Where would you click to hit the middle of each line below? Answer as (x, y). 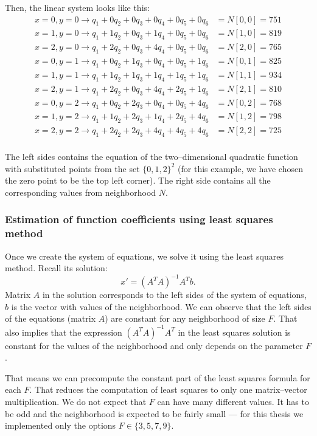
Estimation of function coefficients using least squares (139, 219)
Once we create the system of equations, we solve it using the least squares (144, 256)
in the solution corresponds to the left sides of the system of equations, (174, 295)
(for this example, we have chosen (240, 168)
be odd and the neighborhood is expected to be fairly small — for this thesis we (154, 413)
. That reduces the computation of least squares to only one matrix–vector (168, 389)
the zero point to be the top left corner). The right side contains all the (138, 180)
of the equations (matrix (51, 318)
